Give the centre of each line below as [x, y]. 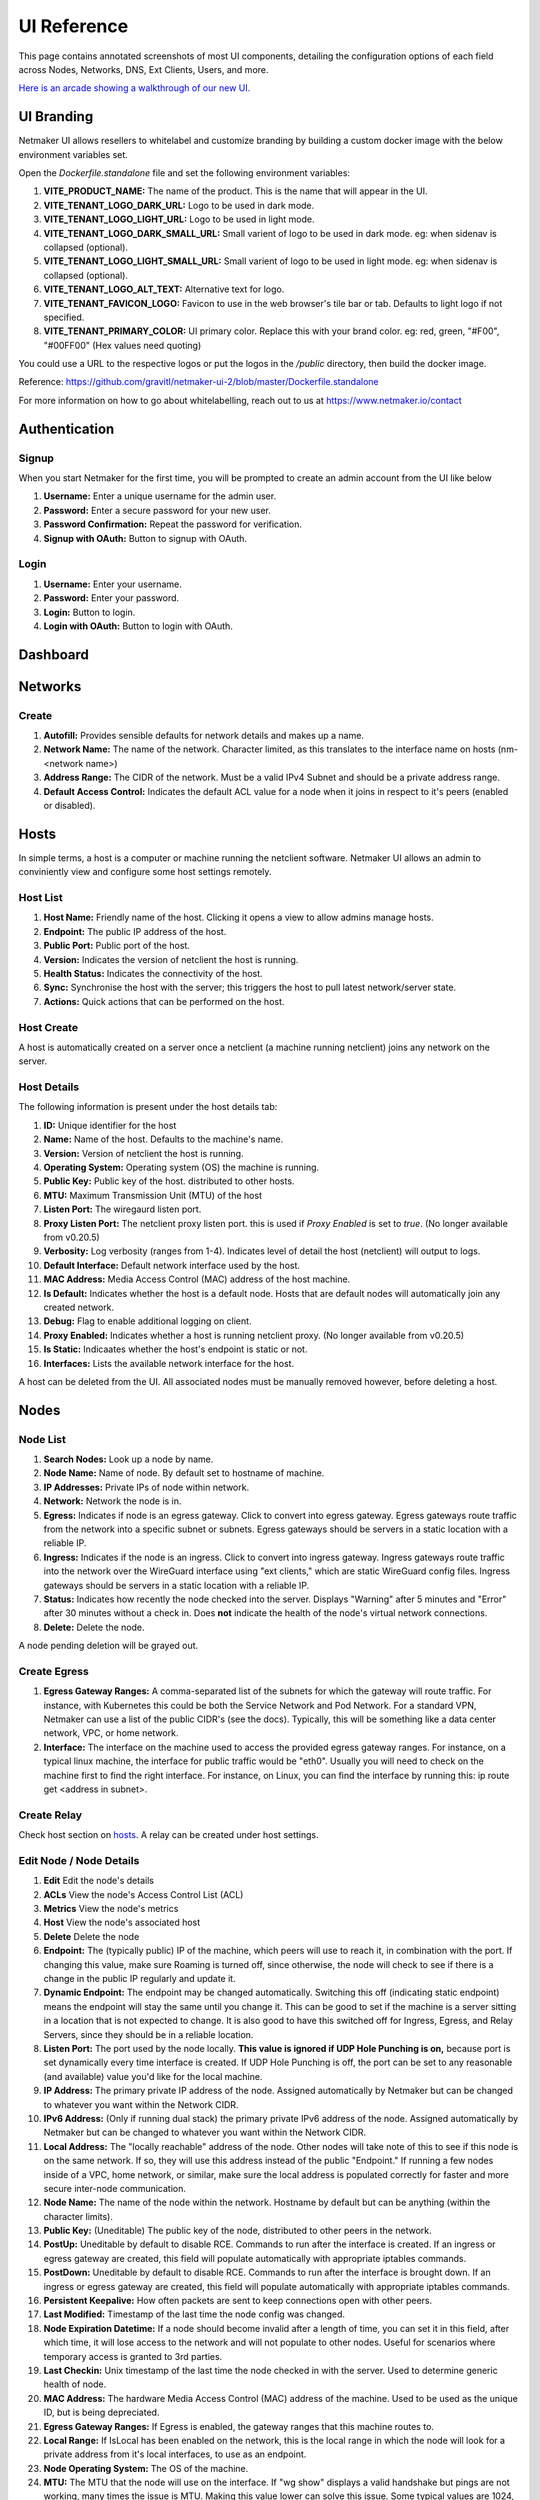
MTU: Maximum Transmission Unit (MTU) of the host [152, 1195]
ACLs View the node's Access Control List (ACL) [143, 1894]
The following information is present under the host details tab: [148, 1107]
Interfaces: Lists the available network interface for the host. [169, 1363]
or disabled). [69, 806]
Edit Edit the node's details [99, 1881]
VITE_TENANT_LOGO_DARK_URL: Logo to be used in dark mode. [179, 205]
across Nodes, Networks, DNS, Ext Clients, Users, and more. [143, 69]
